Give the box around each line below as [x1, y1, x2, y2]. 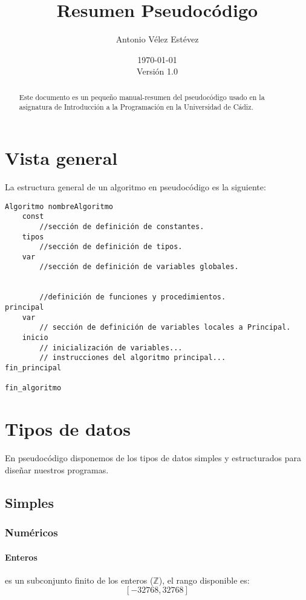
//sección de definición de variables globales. [39, 262, 239, 272]
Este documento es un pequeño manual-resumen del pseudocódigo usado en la [19, 92, 265, 102]
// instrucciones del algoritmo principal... [39, 353, 226, 362]
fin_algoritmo [5, 384, 62, 393]
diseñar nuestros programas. [5, 463, 109, 476]
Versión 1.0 [137, 65, 178, 78]
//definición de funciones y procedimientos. [39, 293, 226, 302]
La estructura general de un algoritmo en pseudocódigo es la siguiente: [5, 180, 266, 193]
